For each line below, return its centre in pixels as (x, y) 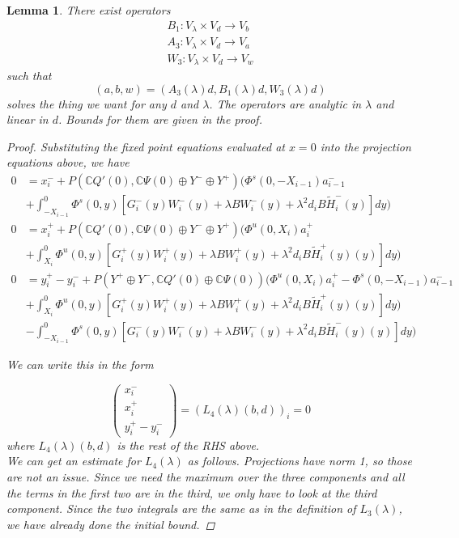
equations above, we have (68, 162)
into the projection (365, 146)
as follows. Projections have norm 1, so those (300, 461)
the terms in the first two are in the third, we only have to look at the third (192, 492)
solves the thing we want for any (87, 103)
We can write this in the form (80, 364)
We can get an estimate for (74, 461)
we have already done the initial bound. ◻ (111, 524)
